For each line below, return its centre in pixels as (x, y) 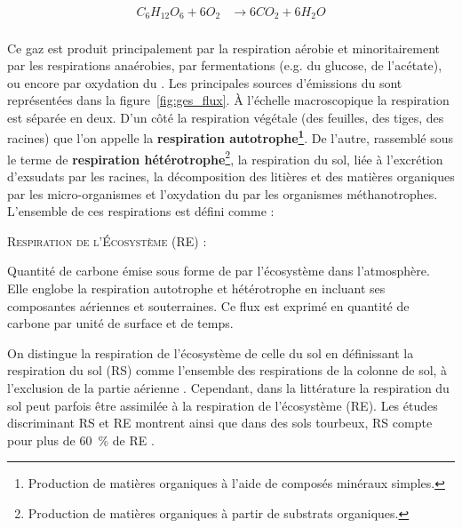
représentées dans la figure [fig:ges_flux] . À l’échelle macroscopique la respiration (228, 100)
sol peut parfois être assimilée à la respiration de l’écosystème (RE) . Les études (223, 405)
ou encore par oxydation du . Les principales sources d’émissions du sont (205, 82)
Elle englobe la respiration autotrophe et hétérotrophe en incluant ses (196, 288)
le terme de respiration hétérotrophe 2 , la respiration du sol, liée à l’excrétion (225, 157)
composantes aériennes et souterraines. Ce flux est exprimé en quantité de (208, 305)
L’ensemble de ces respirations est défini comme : (141, 211)
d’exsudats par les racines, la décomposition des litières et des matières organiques (231, 176)
